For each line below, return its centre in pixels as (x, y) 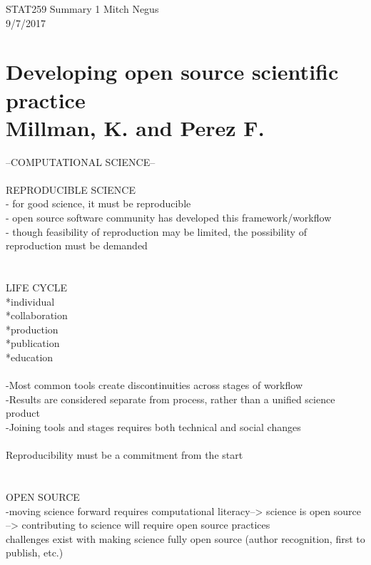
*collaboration (37, 315)
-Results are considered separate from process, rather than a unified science (171, 399)
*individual (30, 301)
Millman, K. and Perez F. (135, 127)
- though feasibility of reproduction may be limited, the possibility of (156, 231)
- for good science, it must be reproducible (98, 203)
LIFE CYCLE (37, 287)
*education (30, 357)
